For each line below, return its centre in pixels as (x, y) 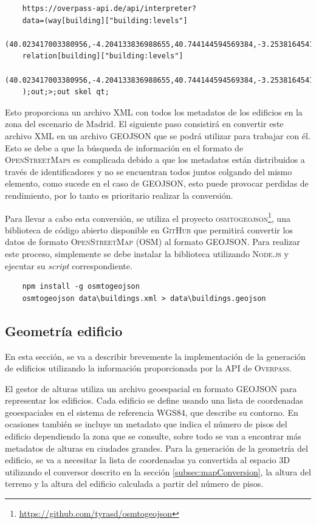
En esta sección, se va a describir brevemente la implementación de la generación (155, 356)
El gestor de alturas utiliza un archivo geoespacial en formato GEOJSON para (151, 388)
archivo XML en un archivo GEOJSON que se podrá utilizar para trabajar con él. (158, 135)
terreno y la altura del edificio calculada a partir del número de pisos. (134, 484)
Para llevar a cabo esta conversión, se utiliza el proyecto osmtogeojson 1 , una (148, 217)
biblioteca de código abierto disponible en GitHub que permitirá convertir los (149, 229)
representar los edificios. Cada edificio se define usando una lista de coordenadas (154, 400)
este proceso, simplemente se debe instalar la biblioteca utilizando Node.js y (147, 253)
